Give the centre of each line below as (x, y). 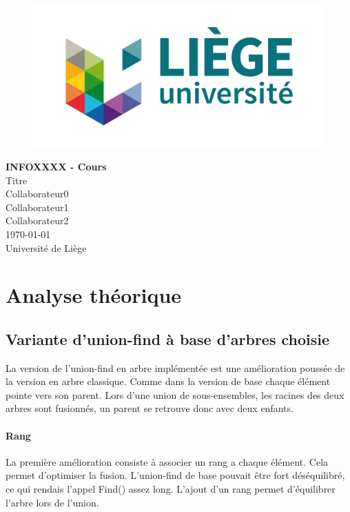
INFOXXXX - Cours (56, 166)
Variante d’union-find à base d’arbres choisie (168, 338)
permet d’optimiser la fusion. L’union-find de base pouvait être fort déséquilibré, (175, 475)
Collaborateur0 (37, 194)
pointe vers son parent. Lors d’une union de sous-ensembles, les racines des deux (175, 394)
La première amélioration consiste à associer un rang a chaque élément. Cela (167, 461)
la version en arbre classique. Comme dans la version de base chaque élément (168, 381)
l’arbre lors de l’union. (52, 502)
